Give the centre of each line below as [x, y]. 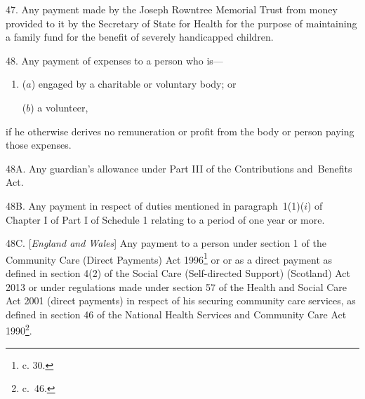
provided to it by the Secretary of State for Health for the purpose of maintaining [181, 23]
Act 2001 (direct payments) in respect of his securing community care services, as [181, 300]
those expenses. [39, 145]
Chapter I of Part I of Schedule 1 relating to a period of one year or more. [165, 219]
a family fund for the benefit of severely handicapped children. [140, 37]
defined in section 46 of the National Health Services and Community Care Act [176, 314]
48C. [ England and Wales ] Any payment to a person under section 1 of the [166, 243]
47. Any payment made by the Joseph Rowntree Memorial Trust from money [172, 9]
